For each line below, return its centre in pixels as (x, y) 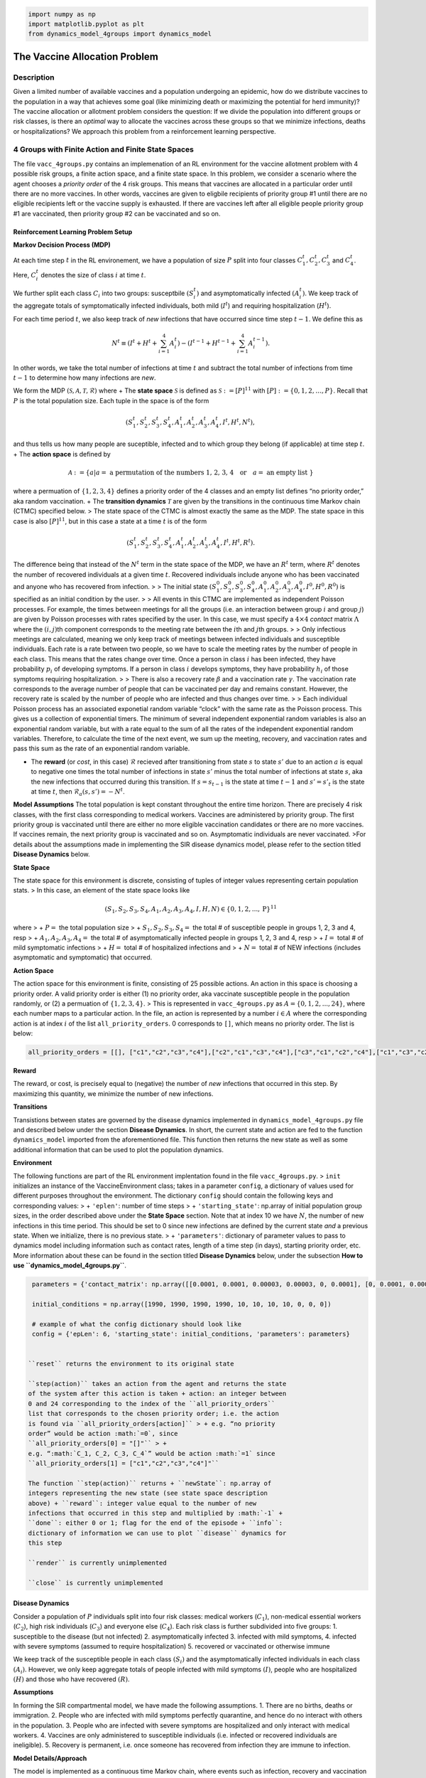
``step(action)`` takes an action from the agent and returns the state (157, 1384)
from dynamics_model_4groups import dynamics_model (120, 34)
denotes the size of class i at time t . (93, 275)
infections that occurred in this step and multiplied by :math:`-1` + (155, 1513)
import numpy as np (62, 14)
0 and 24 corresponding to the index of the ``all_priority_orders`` (152, 1404)
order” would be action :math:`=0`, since (103, 1433)
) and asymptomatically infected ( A (248, 293)
